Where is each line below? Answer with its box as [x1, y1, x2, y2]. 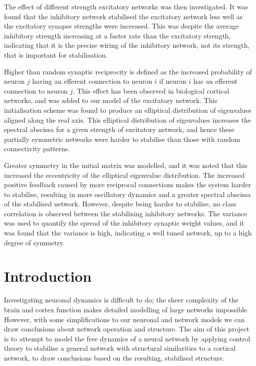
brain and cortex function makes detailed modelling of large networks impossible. [4, 304, 249, 314]
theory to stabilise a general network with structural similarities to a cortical [4, 343, 236, 353]
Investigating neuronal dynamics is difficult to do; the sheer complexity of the [4, 295, 239, 305]
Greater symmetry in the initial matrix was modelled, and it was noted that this [4, 160, 248, 170]
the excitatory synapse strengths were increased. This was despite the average [4, 21, 239, 31]
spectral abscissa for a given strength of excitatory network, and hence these [4, 124, 235, 134]
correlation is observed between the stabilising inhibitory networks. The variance [4, 208, 247, 218]
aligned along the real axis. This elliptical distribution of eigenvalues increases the [4, 114, 251, 125]
